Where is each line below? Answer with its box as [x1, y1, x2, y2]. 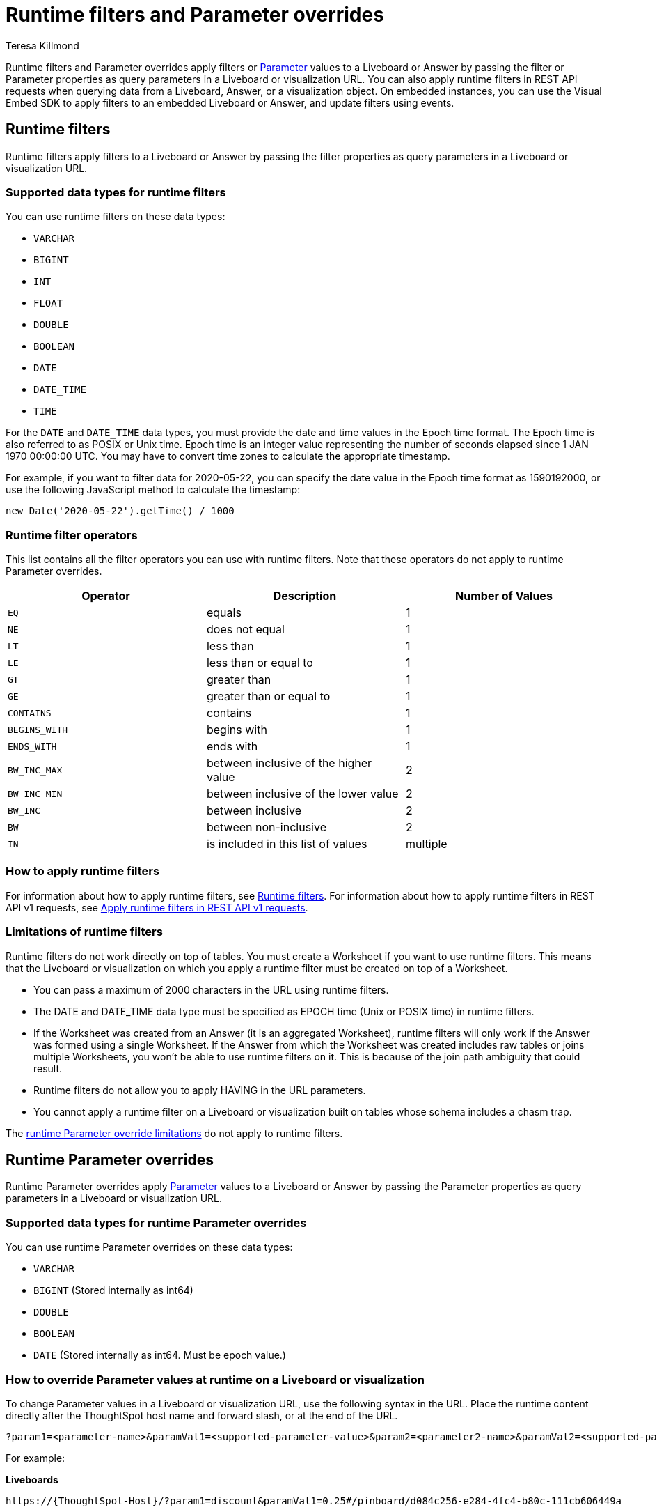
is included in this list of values [206, 837, 367, 851]
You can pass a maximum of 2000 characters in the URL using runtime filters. [33, 983, 389, 996]
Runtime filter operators [6, 527, 138, 542]
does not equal [206, 622, 285, 637]
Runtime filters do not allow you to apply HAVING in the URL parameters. [33, 1083, 366, 1096]
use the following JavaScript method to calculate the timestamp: [6, 484, 301, 496]
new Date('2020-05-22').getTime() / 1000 [6, 505, 235, 517]
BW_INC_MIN [8, 788, 63, 799]
